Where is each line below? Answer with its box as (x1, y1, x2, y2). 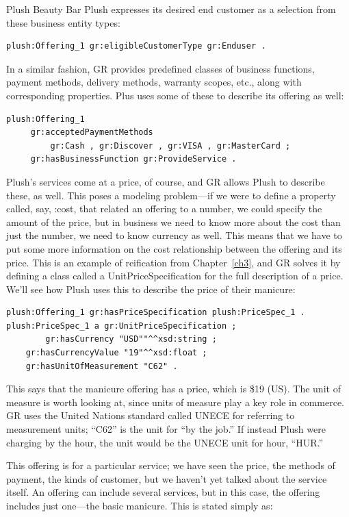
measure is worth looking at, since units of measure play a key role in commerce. (6, 394, 345, 409)
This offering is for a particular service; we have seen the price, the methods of (6, 458, 335, 472)
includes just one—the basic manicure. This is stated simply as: (6, 499, 273, 512)
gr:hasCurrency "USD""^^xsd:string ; (45, 334, 217, 344)
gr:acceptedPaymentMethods (30, 127, 153, 138)
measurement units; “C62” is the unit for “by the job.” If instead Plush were (6, 422, 326, 436)
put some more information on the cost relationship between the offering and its (6, 241, 342, 255)
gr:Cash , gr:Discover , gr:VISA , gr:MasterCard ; (50, 140, 291, 151)
